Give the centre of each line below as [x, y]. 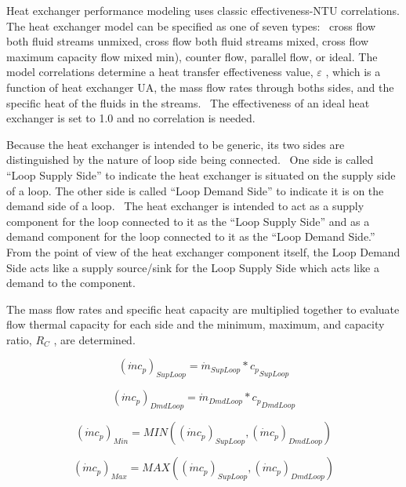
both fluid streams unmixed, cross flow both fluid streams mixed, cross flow [187, 41]
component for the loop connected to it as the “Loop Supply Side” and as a [188, 221]
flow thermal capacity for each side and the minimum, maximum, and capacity [196, 324]
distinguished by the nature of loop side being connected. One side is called [190, 160]
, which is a [353, 72]
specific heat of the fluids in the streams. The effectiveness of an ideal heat [188, 102]
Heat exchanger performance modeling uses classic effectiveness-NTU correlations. [203, 10]
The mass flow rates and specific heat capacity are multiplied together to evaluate [203, 309]
